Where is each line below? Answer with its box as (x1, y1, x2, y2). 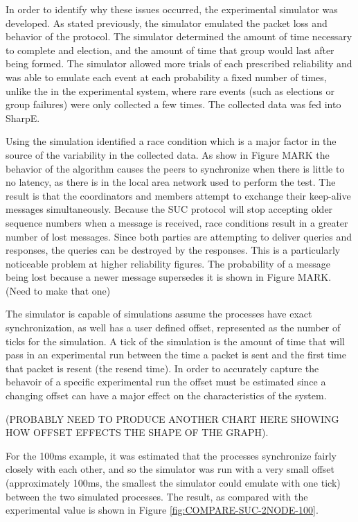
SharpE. (6, 110, 40, 125)
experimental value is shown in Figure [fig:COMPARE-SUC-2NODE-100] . (6, 503, 319, 517)
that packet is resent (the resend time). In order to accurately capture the (6, 360, 319, 375)
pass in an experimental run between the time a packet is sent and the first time (6, 347, 347, 362)
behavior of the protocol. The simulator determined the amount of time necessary (6, 29, 352, 44)
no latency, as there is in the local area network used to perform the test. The (6, 175, 336, 189)
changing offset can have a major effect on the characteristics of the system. (6, 388, 327, 403)
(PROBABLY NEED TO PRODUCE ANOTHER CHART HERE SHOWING (6, 411, 339, 426)
